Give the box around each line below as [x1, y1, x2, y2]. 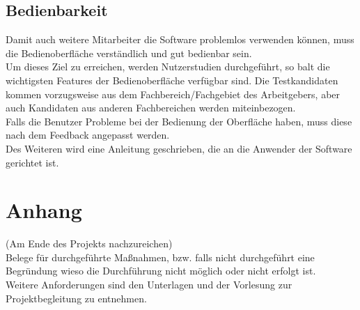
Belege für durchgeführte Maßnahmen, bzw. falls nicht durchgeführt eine [6, 249, 315, 264]
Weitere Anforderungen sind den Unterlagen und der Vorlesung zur [6, 277, 292, 292]
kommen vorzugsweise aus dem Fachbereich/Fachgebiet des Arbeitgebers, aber [6, 86, 341, 101]
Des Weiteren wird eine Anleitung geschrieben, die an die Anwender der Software [6, 141, 352, 155]
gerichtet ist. [6, 155, 59, 169]
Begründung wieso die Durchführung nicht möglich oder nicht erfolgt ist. [6, 263, 316, 278]
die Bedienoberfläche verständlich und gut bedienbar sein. [6, 45, 252, 60]
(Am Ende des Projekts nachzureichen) [6, 236, 173, 251]
